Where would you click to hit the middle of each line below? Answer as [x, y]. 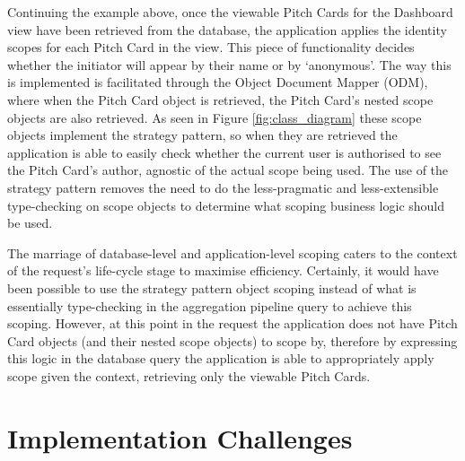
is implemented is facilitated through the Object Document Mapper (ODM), [218, 82]
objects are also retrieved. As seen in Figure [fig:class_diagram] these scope [215, 117]
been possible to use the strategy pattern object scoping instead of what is [212, 287]
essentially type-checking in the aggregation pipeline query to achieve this [210, 305]
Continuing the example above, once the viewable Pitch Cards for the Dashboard [230, 12]
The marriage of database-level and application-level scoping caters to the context [232, 252]
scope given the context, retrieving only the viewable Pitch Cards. [189, 375]
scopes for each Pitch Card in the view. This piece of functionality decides [211, 47]
